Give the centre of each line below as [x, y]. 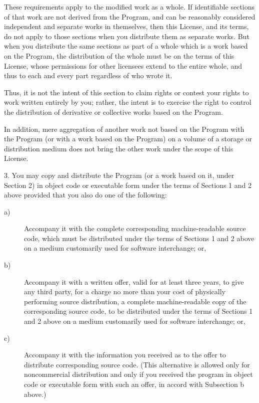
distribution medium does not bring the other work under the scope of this [119, 148]
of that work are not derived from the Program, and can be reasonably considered [130, 16]
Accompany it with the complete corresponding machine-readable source [135, 228]
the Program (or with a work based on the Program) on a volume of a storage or [128, 139]
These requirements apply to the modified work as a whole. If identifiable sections [129, 7]
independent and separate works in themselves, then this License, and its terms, [126, 26]
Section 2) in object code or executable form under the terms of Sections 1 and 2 [128, 185]
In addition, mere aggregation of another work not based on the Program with [124, 129]
